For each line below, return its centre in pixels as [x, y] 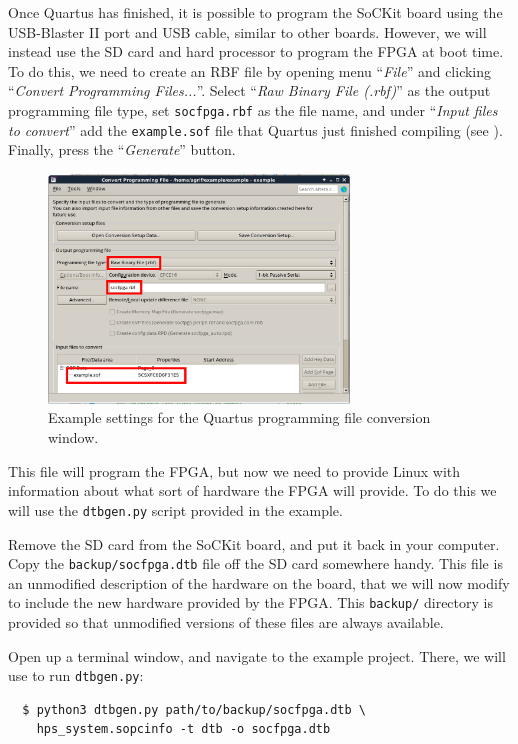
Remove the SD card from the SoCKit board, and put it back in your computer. [254, 543]
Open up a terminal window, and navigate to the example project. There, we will [257, 655]
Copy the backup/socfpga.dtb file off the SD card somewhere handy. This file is [255, 563]
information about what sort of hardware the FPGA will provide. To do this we [252, 490]
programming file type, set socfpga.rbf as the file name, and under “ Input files [253, 109]
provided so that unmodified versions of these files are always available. [226, 622]
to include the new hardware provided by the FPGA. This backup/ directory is [250, 602]
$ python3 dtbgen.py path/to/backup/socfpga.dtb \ [194, 709]
